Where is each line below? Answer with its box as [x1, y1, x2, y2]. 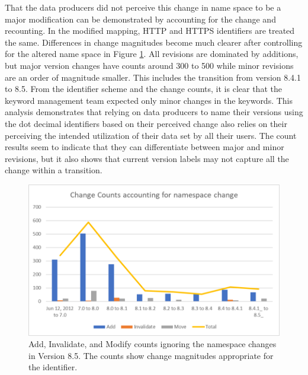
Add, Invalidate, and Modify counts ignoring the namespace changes [28, 338, 277, 350]
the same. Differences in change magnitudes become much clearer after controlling [5, 36, 303, 48]
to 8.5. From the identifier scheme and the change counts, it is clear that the [5, 82, 282, 95]
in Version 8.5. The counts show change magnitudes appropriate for [28, 349, 274, 361]
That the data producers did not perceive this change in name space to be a [5, 1, 281, 13]
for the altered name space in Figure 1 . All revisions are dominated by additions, [5, 47, 299, 60]
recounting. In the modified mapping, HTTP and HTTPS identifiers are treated [5, 24, 295, 37]
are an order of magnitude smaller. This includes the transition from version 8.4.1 [5, 71, 301, 83]
